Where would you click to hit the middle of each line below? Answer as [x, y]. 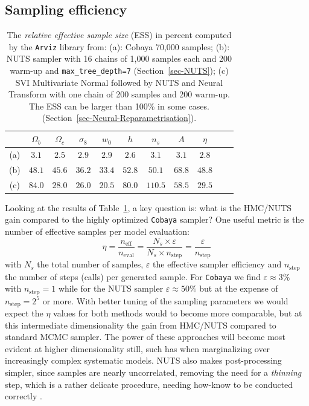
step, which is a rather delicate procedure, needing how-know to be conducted [149, 384]
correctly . [24, 396]
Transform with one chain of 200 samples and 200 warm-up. [119, 94]
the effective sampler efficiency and [217, 264]
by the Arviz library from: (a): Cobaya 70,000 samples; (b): [119, 46]
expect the [24, 313]
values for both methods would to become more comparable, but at [178, 313]
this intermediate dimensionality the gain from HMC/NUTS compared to [141, 325]
